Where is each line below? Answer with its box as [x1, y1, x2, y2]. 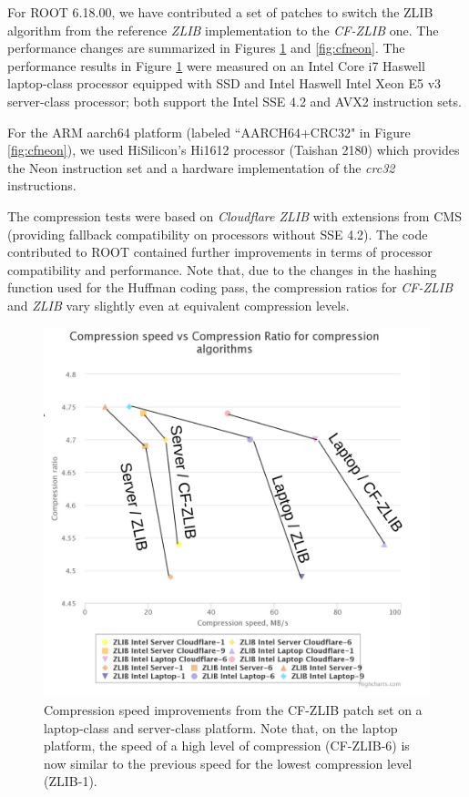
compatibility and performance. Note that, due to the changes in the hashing [7, 260, 437, 279]
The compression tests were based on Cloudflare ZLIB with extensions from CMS [7, 206, 462, 225]
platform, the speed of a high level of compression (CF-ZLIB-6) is [44, 736, 410, 755]
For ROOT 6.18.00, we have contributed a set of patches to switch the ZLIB [7, 3, 433, 21]
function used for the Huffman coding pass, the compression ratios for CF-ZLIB [7, 278, 454, 297]
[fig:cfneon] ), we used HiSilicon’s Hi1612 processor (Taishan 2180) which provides [7, 140, 460, 159]
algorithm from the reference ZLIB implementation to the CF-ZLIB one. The [7, 20, 439, 39]
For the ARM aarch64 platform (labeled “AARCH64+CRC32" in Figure [7, 122, 411, 141]
